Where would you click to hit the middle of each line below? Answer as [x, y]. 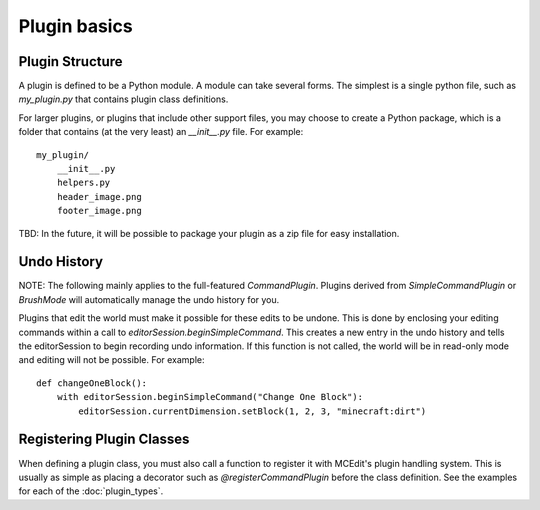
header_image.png [99, 196]
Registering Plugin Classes [104, 439]
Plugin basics [76, 26]
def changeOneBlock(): [92, 383]
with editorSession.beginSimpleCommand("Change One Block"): [210, 397]
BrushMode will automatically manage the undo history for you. [149, 299]
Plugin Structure [71, 61]
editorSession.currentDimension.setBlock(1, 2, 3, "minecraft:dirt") [252, 411]
